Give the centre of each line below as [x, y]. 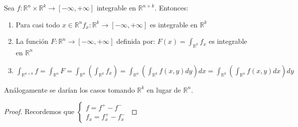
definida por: [136, 41]
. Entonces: [171, 7]
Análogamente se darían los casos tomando [70, 89]
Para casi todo [38, 24]
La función [32, 41]
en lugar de [164, 89]
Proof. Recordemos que [39, 111]
